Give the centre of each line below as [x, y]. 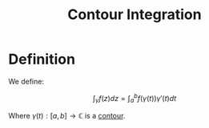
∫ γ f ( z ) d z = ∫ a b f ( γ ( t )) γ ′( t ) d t [135, 98]
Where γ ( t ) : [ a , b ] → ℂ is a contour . [67, 116]
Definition [42, 59]
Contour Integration [135, 15]
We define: [26, 81]
